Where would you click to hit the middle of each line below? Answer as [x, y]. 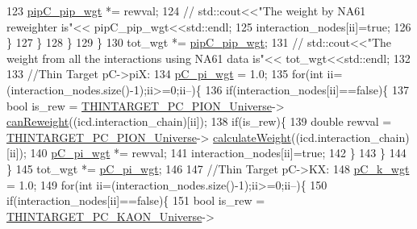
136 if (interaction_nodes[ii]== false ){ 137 [307, 89]
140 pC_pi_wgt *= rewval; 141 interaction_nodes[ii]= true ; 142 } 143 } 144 [218, 153]
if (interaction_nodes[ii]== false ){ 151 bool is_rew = [136, 200]
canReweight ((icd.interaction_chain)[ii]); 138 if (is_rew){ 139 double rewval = [199, 121]
